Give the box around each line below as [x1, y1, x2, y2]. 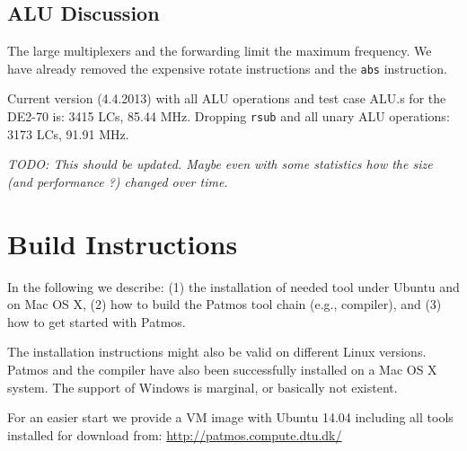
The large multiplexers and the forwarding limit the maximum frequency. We [7, 41, 432, 60]
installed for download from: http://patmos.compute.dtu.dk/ [7, 425, 342, 444]
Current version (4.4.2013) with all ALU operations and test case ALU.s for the [7, 89, 446, 108]
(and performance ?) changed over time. [7, 172, 228, 190]
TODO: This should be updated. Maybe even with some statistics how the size [7, 155, 433, 173]
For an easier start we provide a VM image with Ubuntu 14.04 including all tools [7, 408, 454, 427]
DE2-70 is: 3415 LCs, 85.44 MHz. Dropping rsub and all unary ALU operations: [7, 107, 450, 126]
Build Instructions [7, 225, 238, 261]
